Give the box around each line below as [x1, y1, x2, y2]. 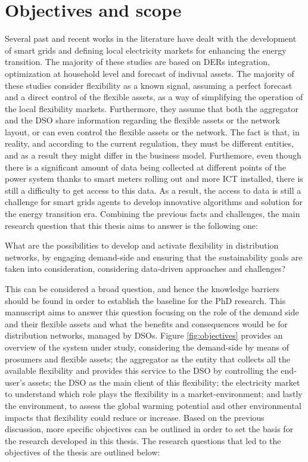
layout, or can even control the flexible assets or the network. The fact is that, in [5, 125, 300, 138]
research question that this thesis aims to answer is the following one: [5, 219, 258, 231]
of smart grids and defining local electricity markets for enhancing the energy [5, 44, 287, 56]
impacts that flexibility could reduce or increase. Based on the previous [5, 411, 265, 423]
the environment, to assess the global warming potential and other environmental [5, 399, 301, 411]
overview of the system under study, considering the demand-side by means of [5, 340, 289, 353]
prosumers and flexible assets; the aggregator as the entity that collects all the [5, 352, 290, 365]
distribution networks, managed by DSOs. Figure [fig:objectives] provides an [5, 329, 283, 342]
